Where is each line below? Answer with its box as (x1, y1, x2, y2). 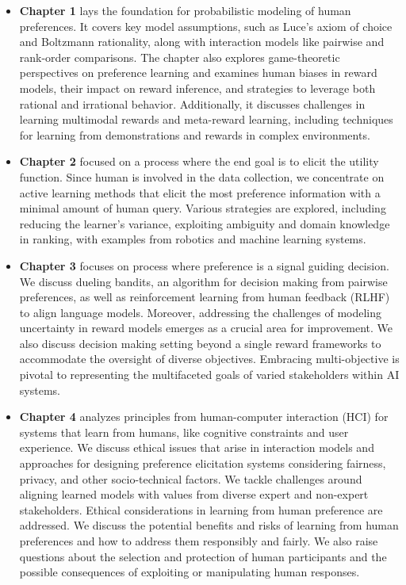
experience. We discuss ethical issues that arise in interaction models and (19, 439, 374, 456)
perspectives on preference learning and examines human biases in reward (19, 64, 377, 81)
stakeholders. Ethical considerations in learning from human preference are (19, 501, 383, 518)
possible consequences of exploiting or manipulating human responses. (19, 564, 360, 580)
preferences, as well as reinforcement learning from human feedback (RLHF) (19, 289, 390, 305)
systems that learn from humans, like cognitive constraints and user (19, 423, 349, 440)
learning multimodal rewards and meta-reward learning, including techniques (19, 111, 393, 128)
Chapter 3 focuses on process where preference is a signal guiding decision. (19, 257, 389, 273)
